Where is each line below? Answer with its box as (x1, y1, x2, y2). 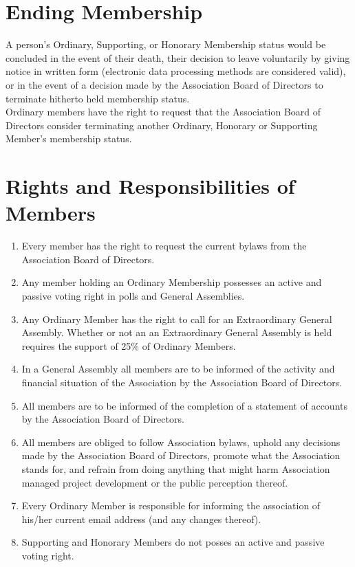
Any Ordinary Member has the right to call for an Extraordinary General (21, 311, 332, 326)
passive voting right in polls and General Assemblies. (21, 288, 245, 302)
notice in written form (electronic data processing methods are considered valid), (6, 64, 346, 78)
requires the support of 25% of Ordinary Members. (21, 338, 236, 353)
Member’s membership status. (6, 131, 132, 146)
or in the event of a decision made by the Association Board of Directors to (6, 77, 323, 91)
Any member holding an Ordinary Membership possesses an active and (21, 275, 322, 289)
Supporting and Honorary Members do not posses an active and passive (21, 535, 325, 549)
